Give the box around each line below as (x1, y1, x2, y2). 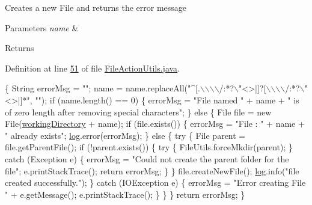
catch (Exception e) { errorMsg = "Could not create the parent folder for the (5, 152, 289, 165)
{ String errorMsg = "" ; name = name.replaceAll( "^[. (5, 82, 200, 94)
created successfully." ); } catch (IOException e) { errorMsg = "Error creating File (5, 176, 306, 189)
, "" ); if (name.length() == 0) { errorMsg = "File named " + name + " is (29, 93, 299, 106)
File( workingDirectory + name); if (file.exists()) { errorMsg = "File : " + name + (5, 117, 305, 130)
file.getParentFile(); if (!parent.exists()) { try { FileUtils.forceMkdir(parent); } (5, 141, 293, 153)
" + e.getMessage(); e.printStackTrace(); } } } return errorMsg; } (5, 188, 245, 200)
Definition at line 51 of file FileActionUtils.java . (5, 61, 180, 74)
